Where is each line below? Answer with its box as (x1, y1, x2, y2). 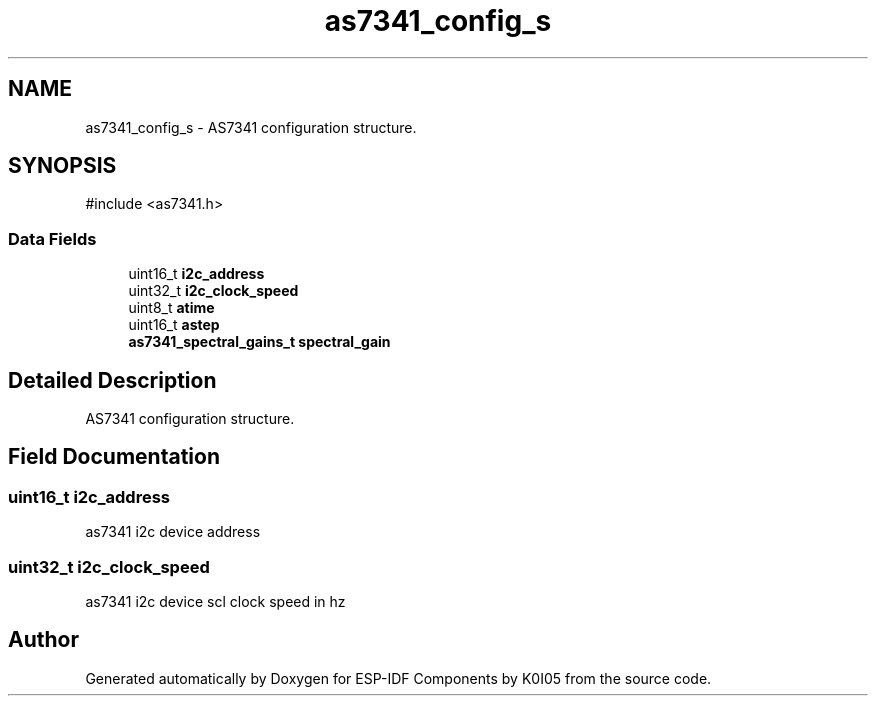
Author (8, 627, 79, 653)
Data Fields (8, 228, 97, 249)
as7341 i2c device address (85, 523, 261, 541)
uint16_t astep (128, 316, 220, 334)
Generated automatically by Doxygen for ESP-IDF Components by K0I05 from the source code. (85, 669, 712, 687)
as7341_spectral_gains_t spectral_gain (128, 333, 391, 351)
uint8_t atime (128, 299, 215, 317)
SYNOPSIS (8, 153, 117, 179)
